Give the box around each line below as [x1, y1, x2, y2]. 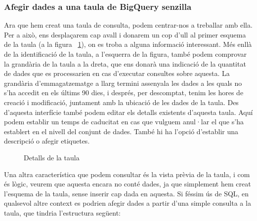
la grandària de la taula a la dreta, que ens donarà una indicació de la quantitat [4, 58, 246, 69]
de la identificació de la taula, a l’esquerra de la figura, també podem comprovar [4, 49, 247, 59]
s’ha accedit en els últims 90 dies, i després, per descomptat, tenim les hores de [4, 87, 244, 98]
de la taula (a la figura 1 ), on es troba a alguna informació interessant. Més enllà [4, 39, 252, 49]
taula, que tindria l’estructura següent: [4, 207, 121, 218]
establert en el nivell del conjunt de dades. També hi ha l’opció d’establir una [4, 126, 238, 136]
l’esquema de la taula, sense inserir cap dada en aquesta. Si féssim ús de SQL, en [4, 188, 249, 198]
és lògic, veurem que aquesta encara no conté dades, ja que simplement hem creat [4, 179, 251, 189]
